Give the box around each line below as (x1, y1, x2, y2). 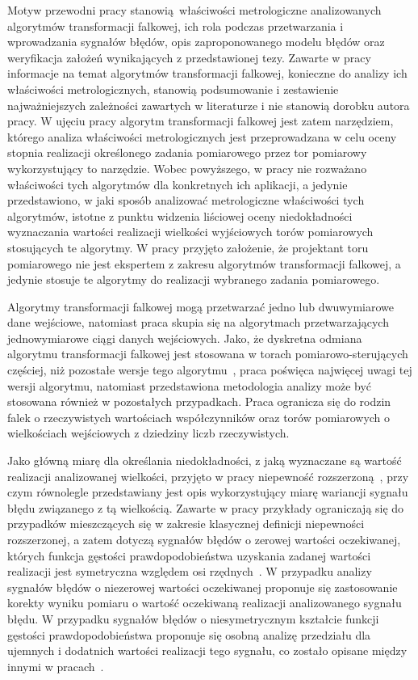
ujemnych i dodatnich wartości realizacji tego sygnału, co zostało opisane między (7, 642, 408, 659)
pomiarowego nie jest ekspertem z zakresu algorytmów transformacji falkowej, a (7, 255, 401, 272)
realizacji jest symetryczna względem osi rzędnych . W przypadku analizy (7, 563, 372, 580)
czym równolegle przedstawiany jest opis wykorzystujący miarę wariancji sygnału (7, 484, 408, 500)
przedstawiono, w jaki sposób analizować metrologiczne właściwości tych (7, 192, 365, 209)
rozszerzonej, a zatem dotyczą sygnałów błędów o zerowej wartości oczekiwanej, (7, 531, 401, 547)
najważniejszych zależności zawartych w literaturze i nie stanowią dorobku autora (7, 96, 410, 113)
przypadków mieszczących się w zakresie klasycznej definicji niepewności (7, 515, 365, 532)
